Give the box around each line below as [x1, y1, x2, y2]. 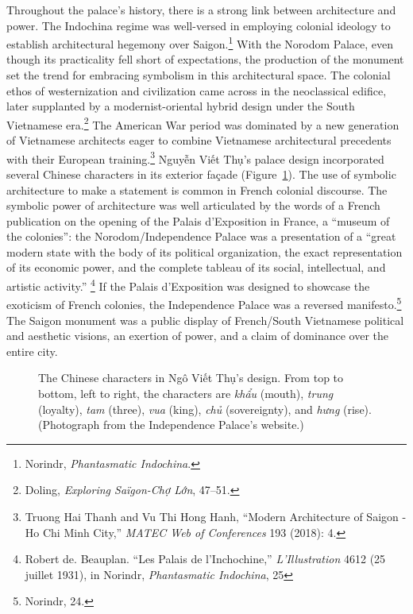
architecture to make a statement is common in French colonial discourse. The [6, 181, 388, 198]
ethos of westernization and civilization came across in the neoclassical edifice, [6, 82, 387, 98]
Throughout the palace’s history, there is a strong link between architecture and [6, 2, 396, 17]
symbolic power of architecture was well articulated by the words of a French [6, 197, 380, 214]
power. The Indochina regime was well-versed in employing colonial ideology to [6, 17, 391, 33]
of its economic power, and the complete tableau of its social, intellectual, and [6, 259, 386, 276]
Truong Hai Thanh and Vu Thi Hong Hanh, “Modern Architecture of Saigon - [25, 508, 407, 524]
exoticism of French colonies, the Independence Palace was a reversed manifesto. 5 [6, 294, 402, 312]
